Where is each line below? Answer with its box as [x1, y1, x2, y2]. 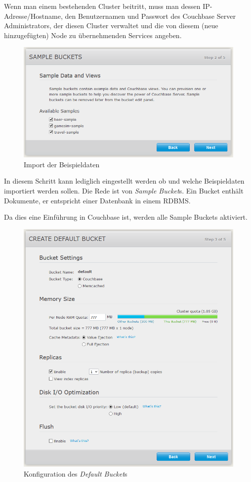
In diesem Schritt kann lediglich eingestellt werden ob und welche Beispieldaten [4, 176, 245, 186]
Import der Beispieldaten [24, 159, 100, 169]
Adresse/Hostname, [4, 10, 63, 21]
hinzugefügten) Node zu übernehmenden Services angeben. [4, 30, 182, 40]
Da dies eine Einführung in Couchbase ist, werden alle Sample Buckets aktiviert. [4, 212, 248, 222]
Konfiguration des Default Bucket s [24, 468, 127, 479]
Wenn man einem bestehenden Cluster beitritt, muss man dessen [4, 1, 201, 11]
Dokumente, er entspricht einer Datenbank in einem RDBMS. [4, 195, 191, 205]
